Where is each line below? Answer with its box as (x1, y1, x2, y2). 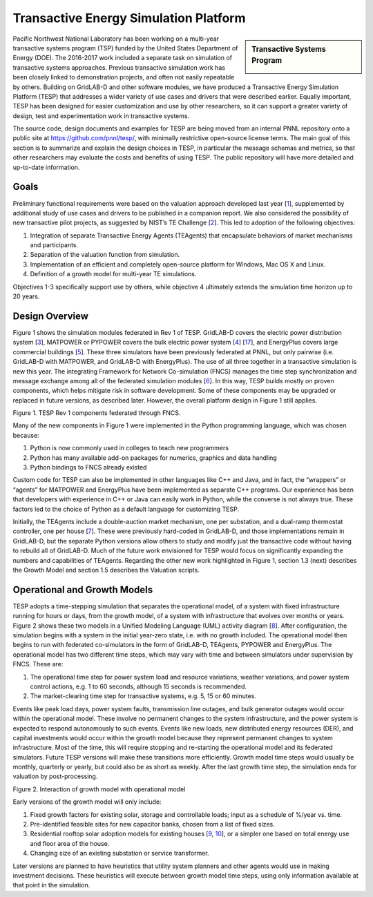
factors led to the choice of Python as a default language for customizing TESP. (12, 505, 240, 513)
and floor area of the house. (30, 839, 110, 847)
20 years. (12, 292, 40, 300)
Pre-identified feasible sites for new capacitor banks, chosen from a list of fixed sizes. (30, 820, 276, 829)
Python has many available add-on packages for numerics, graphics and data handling (30, 453, 278, 462)
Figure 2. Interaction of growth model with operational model (12, 784, 186, 793)
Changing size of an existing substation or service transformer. (30, 849, 210, 858)
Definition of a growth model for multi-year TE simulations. (30, 270, 197, 278)
